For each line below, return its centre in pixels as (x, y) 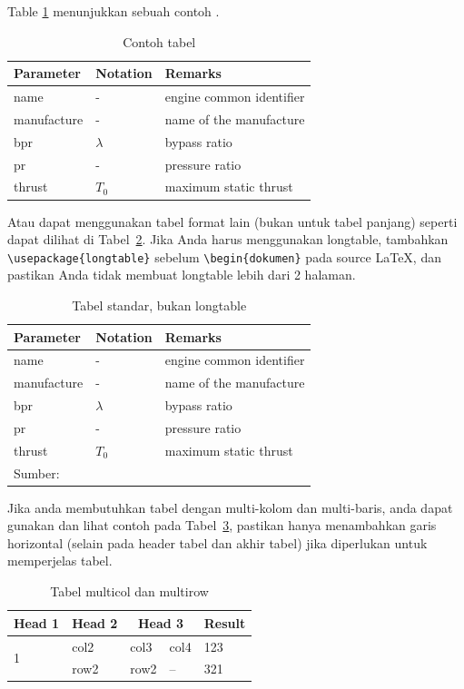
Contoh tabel (159, 41)
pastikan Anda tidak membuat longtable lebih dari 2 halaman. (182, 275)
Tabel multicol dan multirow (129, 591)
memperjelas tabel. (60, 561)
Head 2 (95, 622)
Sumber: (37, 472)
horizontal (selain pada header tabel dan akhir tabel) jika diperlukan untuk (217, 542)
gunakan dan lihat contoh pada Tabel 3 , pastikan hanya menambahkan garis (222, 525)
